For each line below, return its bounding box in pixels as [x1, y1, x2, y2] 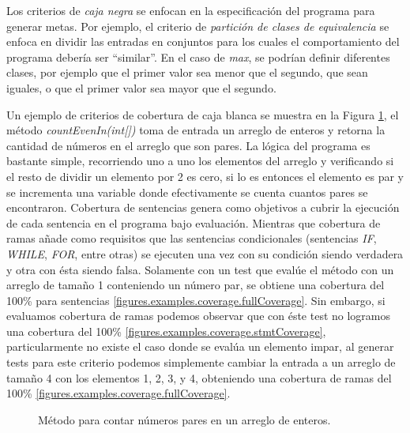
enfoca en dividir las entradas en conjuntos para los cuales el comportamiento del [6, 33, 400, 50]
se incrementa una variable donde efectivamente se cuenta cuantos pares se [6, 183, 368, 200]
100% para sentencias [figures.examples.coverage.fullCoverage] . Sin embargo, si [6, 292, 386, 308]
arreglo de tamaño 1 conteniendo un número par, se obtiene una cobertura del [6, 277, 385, 293]
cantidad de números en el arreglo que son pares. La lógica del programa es [6, 137, 371, 153]
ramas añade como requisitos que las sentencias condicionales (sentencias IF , [6, 230, 377, 247]
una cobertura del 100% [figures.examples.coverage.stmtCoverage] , [6, 322, 326, 339]
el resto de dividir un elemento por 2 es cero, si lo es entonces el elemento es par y [6, 168, 404, 184]
